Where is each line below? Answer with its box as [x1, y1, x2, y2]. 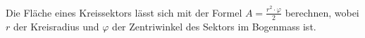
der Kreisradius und [13, 19, 99, 33]
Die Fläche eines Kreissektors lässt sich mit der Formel [6, 5, 242, 19]
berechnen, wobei [285, 5, 359, 19]
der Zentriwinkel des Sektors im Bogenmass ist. [112, 19, 316, 33]
